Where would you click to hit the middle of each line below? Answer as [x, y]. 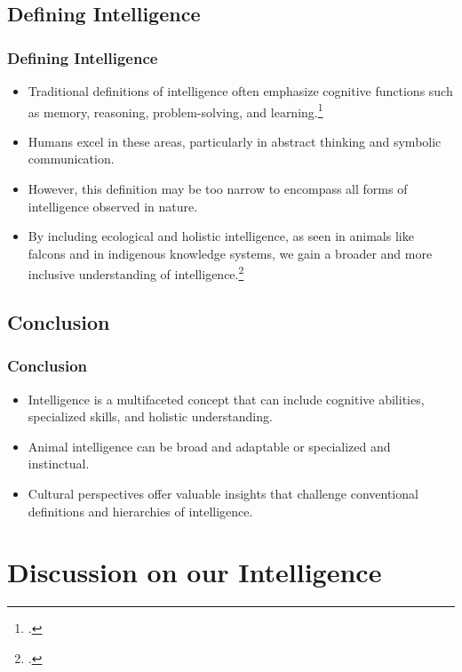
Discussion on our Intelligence [195, 572]
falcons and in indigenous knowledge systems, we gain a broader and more [230, 253]
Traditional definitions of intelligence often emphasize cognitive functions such [240, 91]
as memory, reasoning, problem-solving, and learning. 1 [175, 110]
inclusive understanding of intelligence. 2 [136, 273]
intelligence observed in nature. [113, 206]
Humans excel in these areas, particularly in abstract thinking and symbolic [235, 141]
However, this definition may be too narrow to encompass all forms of [218, 189]
